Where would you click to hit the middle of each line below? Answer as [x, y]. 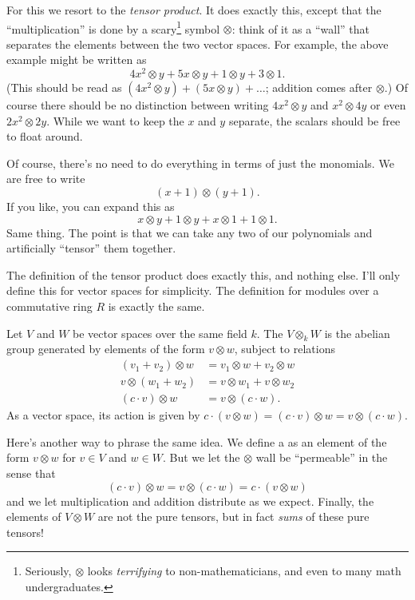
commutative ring [49, 306]
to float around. [45, 136]
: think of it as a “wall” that [300, 28]
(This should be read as [64, 87]
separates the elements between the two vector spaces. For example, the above [198, 44]
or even [388, 105]
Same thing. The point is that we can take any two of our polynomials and [190, 232]
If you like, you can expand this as [91, 207]
